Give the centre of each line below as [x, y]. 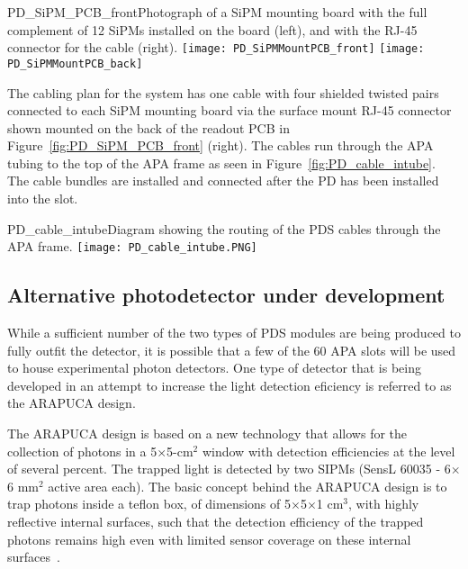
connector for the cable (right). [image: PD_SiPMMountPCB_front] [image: [216, 47]
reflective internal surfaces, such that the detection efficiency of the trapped [216, 522]
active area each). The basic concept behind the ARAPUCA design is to [247, 486]
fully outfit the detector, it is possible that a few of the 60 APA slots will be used [232, 350]
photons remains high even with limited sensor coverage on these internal [209, 539]
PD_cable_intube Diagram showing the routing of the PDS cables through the [224, 228]
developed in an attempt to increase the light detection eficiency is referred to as [229, 385]
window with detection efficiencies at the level [328, 451]
